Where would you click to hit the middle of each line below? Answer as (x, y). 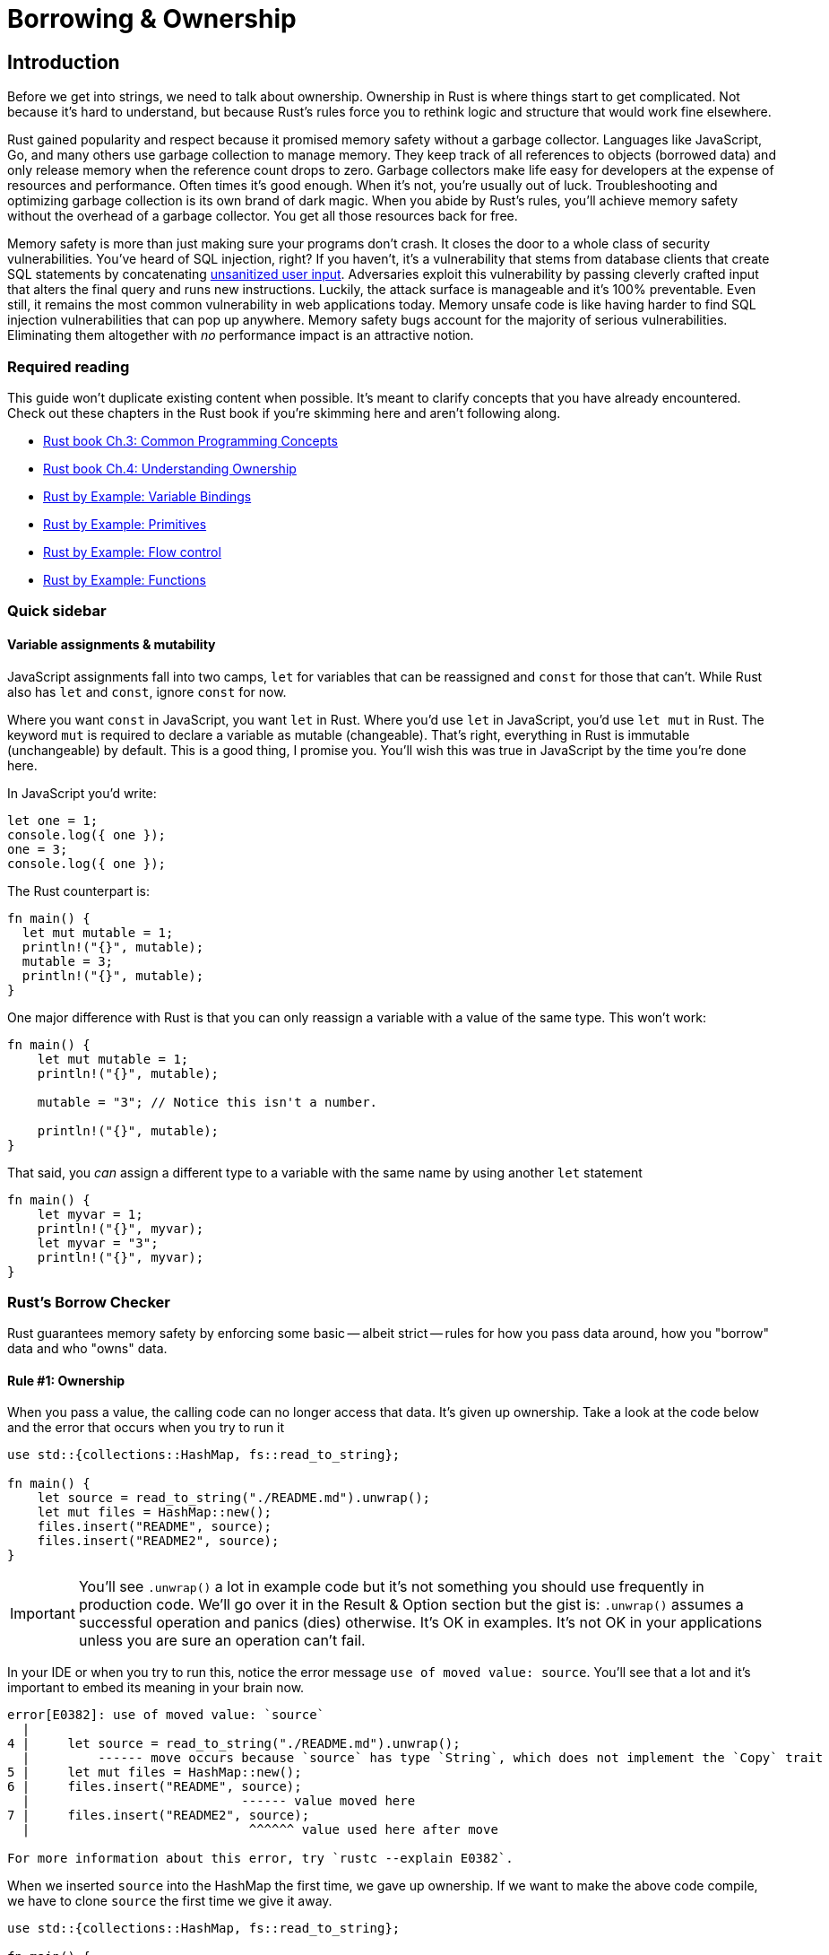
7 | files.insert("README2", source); (159, 1816)
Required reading (69, 366)
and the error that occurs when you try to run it (146, 1428)
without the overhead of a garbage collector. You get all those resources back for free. (263, 216)
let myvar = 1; (90, 1214)
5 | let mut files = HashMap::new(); (155, 1773)
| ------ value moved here (219, 1801)
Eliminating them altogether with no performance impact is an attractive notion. (241, 335)
